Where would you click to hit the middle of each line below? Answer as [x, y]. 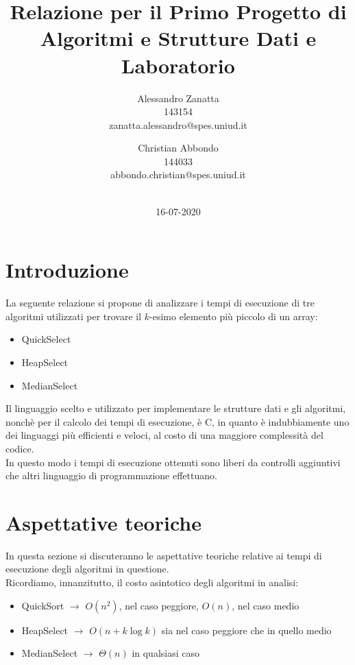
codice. [20, 448]
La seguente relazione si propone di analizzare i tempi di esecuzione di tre [160, 303]
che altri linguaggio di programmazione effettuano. [111, 475]
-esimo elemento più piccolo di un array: [234, 316]
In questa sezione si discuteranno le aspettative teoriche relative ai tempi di [164, 555]
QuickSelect [46, 339]
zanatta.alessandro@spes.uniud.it [178, 124]
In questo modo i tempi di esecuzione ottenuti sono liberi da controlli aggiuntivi [173, 462]
